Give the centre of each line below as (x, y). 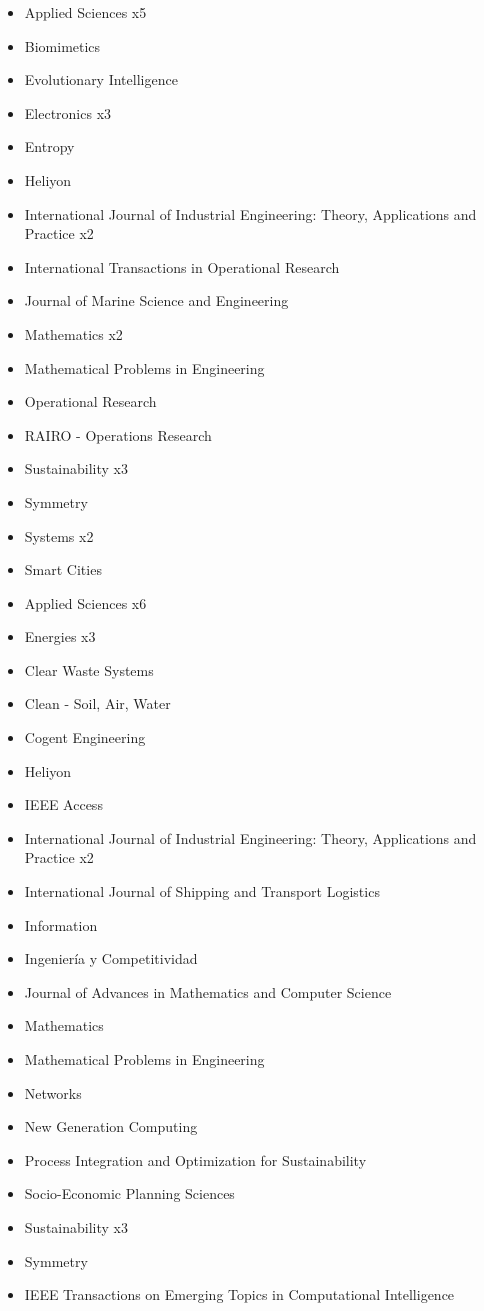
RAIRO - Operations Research (118, 434)
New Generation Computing (111, 1126)
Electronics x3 (68, 112)
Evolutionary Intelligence (101, 79)
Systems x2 (59, 535)
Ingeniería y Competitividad (111, 958)
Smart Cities (63, 569)
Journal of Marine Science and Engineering (156, 300)
